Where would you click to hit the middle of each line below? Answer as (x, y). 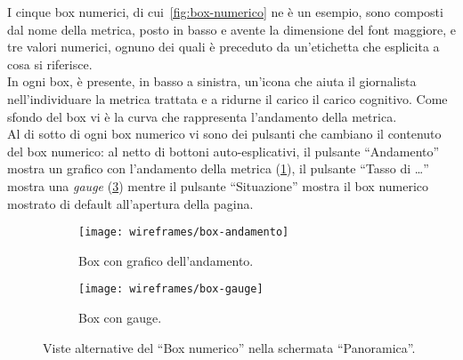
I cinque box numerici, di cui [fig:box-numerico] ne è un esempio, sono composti (225, 12)
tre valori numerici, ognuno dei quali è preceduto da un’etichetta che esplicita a (223, 47)
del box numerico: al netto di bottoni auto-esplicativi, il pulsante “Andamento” (223, 151)
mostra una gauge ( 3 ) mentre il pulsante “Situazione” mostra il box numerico (218, 185)
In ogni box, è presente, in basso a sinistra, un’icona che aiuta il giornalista (212, 81)
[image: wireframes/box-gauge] (171, 289)
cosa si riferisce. (50, 64)
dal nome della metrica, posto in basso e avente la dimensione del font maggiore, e (231, 29)
